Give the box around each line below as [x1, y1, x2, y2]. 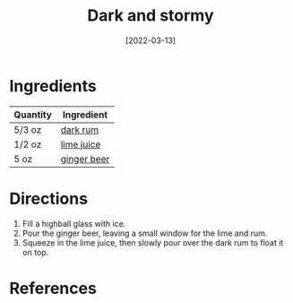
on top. [22, 247, 49, 257]
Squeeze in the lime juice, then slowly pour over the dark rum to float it [22, 237, 284, 247]
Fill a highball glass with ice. [22, 218, 126, 229]
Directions [9, 188, 88, 209]
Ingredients [9, 75, 97, 96]
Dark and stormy [87, 5, 214, 26]
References [9, 278, 97, 299]
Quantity [13, 108, 52, 121]
